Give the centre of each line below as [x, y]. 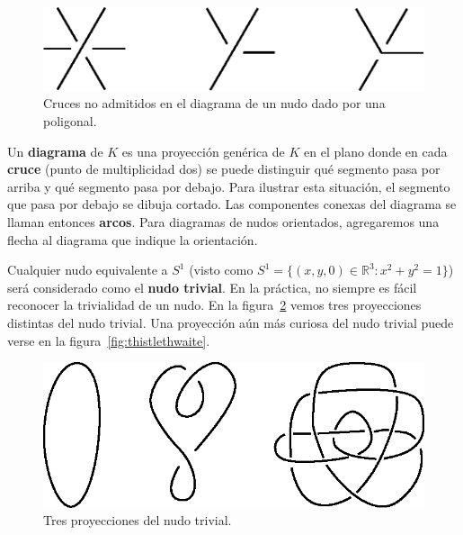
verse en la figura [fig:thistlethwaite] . [109, 340]
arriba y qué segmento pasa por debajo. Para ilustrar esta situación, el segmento [229, 186]
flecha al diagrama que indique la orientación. [133, 239]
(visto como [221, 270]
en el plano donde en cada [376, 151]
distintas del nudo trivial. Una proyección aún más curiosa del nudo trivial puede [231, 322]
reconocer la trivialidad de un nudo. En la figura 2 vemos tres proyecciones [214, 305]
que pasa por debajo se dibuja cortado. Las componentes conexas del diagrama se [232, 204]
